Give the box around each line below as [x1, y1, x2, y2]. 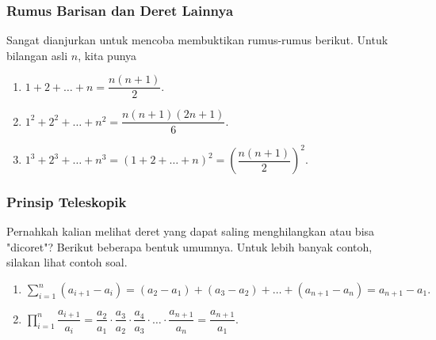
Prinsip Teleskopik [6, 191, 127, 211]
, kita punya [78, 47, 137, 63]
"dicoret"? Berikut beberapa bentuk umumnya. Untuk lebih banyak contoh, [6, 238, 373, 255]
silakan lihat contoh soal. [6, 254, 128, 270]
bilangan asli [6, 47, 68, 63]
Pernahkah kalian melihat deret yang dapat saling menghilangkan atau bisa [6, 223, 375, 240]
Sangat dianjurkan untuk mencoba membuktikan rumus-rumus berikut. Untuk [6, 32, 388, 48]
